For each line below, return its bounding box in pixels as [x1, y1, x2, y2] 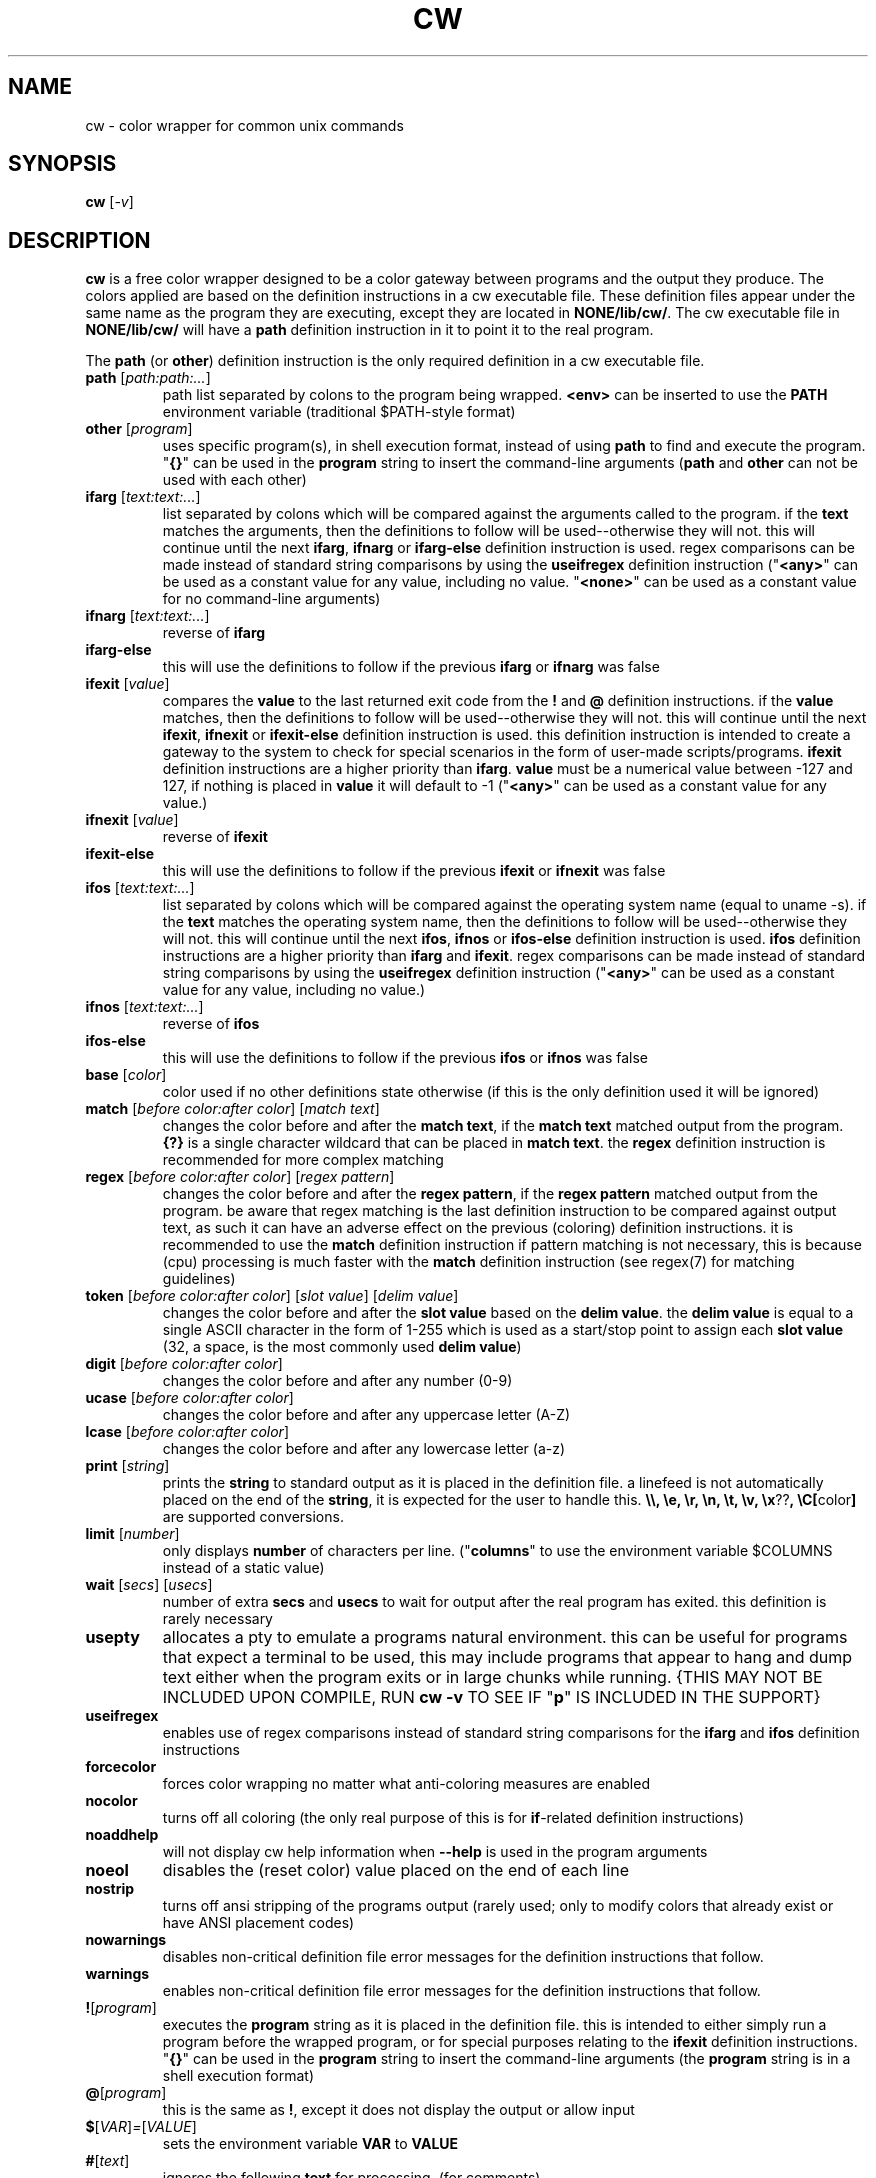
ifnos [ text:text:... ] [85, 998, 204, 1016]
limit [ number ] [85, 1525, 180, 1543]
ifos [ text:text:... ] [85, 879, 195, 897]
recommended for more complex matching [162, 1151, 444, 1169]
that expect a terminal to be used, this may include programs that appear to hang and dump [162, 1647, 853, 1668]
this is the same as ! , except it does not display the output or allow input [162, 2101, 635, 2119]
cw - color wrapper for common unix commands [85, 116, 404, 134]
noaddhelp [85, 1826, 159, 1844]
